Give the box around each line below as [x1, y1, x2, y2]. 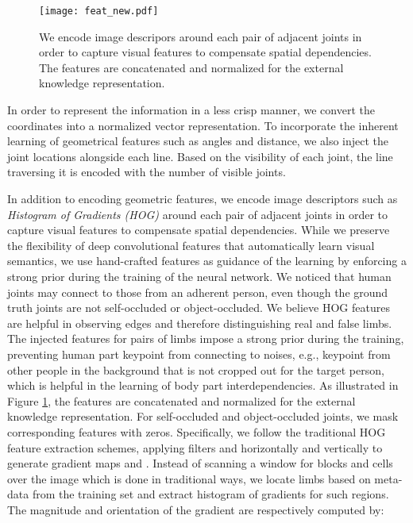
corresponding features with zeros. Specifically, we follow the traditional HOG [7, 423, 386, 440]
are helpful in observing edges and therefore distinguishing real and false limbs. [7, 314, 392, 331]
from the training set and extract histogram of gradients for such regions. [32, 486, 389, 502]
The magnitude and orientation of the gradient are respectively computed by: [7, 501, 384, 517]
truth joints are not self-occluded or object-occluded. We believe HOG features [7, 299, 390, 316]
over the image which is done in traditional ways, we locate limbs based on [7, 470, 371, 486]
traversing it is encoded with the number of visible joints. [7, 163, 286, 180]
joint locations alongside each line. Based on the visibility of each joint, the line [7, 148, 393, 164]
